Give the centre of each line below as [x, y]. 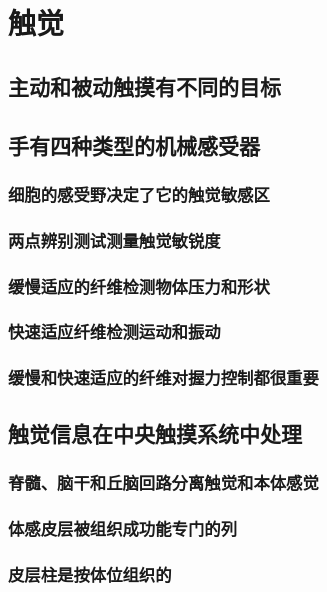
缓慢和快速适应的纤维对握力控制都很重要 [163, 377]
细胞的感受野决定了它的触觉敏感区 [139, 193]
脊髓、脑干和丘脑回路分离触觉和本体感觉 [163, 481]
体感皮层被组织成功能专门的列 [123, 527]
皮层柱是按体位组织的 [90, 573]
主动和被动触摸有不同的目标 [144, 85]
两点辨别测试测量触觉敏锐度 [114, 239]
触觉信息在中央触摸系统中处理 [155, 432]
